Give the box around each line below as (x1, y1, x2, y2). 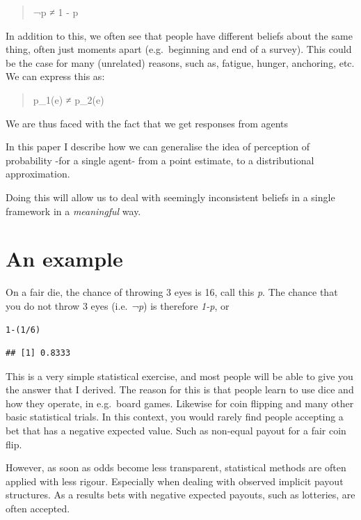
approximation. (6, 166, 70, 181)
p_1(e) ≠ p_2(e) (33, 92, 104, 107)
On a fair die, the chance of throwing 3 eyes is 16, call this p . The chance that (6, 285, 338, 299)
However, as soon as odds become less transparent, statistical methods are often (6, 460, 346, 475)
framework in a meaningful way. (6, 203, 141, 218)
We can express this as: (6, 69, 105, 84)
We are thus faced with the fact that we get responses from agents (6, 116, 289, 130)
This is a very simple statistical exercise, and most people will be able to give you (6, 368, 353, 383)
